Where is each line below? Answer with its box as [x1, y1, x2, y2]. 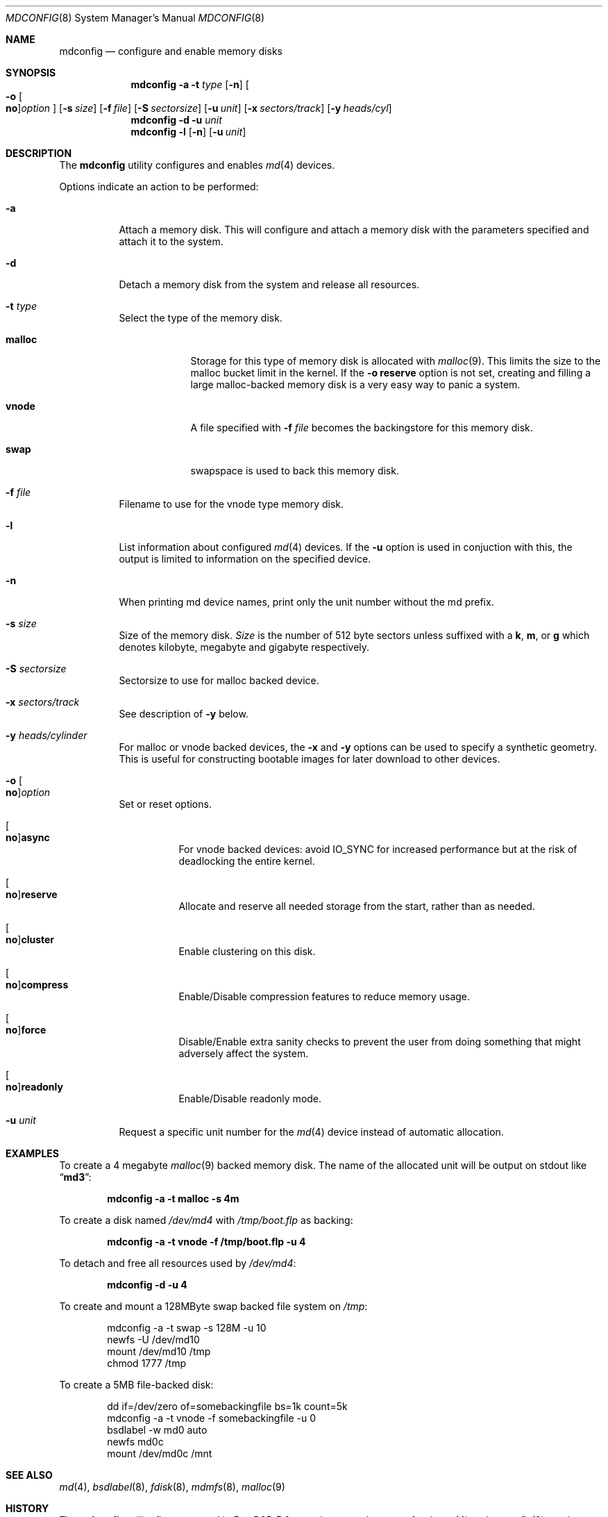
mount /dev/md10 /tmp [107, 1345, 211, 1357]
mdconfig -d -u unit [130, 114, 222, 126]
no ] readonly [6, 1081, 63, 1093]
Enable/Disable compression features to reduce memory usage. [178, 990, 471, 1002]
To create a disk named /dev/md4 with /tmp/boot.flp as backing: [59, 1214, 353, 1226]
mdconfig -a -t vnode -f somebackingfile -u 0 [107, 1412, 316, 1424]
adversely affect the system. [178, 1047, 309, 1059]
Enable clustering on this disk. [178, 945, 316, 957]
